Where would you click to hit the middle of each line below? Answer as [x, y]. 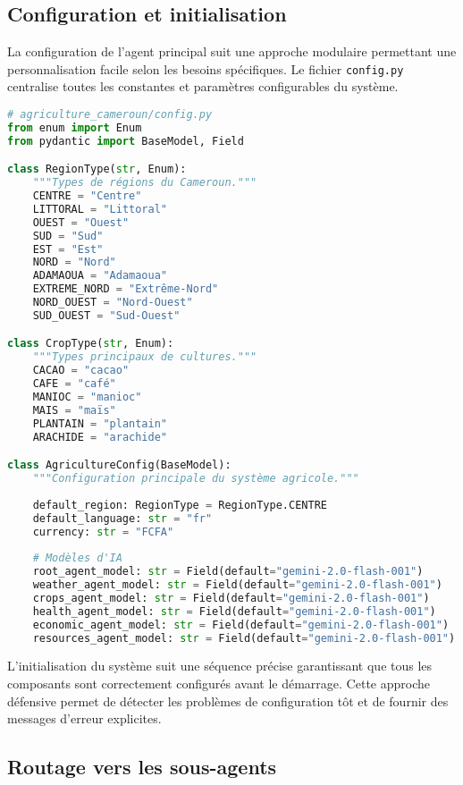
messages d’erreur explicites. [84, 718]
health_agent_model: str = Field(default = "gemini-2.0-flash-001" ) [234, 611]
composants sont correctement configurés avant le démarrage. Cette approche [219, 683]
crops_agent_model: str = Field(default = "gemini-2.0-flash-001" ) [231, 598]
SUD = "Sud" [68, 236]
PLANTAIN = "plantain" [100, 423]
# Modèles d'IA [77, 558]
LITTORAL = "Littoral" [100, 209]
